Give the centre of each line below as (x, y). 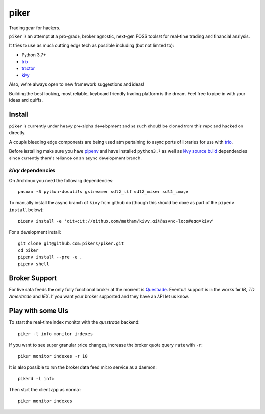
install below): (26, 210)
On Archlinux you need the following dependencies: (61, 180)
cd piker (28, 250)
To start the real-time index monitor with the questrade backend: (74, 322)
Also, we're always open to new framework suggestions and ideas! (77, 84)
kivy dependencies (32, 171)
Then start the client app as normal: (45, 389)
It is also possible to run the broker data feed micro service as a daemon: (83, 367)
